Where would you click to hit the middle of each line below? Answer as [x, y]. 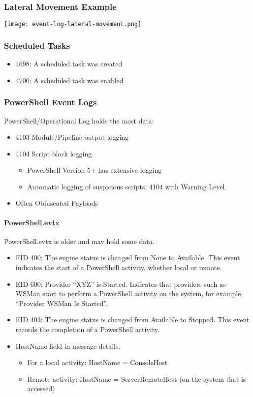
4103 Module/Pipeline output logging [72, 137]
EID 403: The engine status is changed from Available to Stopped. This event [132, 320]
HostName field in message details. [68, 346]
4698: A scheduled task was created [69, 64]
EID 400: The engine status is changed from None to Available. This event [128, 258]
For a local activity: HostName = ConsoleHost [97, 362]
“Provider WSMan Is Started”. [62, 303]
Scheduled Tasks [37, 45]
